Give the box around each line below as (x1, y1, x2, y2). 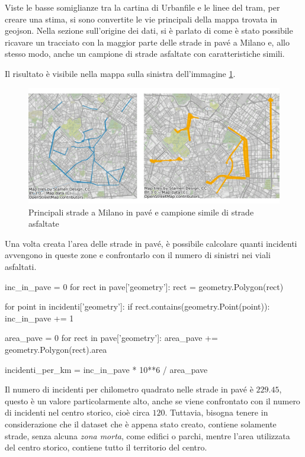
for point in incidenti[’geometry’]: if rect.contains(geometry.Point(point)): (5, 300, 270, 313)
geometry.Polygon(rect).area (5, 343, 107, 355)
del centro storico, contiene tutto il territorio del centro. (5, 441, 207, 453)
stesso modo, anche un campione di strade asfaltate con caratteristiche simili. (5, 47, 285, 60)
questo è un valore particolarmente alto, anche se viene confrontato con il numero (5, 394, 300, 407)
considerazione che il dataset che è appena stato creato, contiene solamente (5, 417, 277, 430)
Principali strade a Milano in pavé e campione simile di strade (28, 205, 254, 218)
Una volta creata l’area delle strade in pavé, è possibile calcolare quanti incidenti (5, 237, 297, 249)
